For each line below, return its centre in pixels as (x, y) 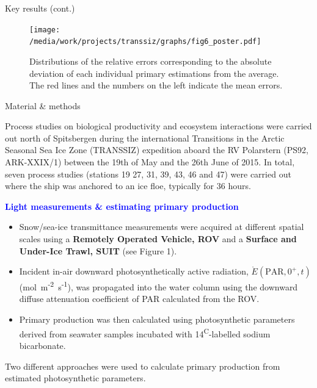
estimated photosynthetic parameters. (75, 378)
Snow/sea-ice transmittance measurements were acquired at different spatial (162, 227)
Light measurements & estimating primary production (122, 206)
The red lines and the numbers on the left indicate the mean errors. (156, 85)
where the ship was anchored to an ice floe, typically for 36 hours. (128, 186)
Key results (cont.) (40, 8)
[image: (45, 30)
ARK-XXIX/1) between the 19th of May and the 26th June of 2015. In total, (150, 162)
